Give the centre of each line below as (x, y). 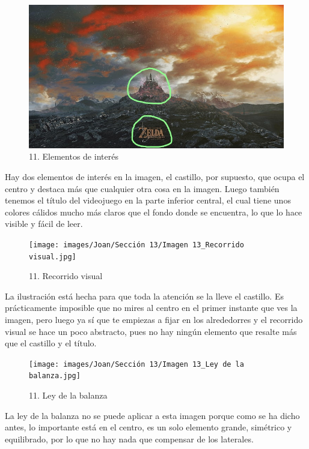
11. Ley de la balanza (68, 395)
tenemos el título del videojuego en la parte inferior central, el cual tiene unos (148, 200)
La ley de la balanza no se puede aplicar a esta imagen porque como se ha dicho (152, 415)
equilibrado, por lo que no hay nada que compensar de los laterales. (129, 438)
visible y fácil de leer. (44, 224)
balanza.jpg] (55, 376)
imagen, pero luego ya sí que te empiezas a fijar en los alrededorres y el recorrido (154, 320)
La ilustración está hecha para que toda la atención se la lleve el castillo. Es (144, 296)
